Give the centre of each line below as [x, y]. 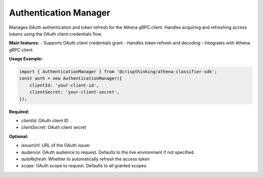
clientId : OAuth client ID [45, 121]
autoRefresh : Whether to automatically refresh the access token [85, 159]
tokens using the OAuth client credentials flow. [56, 34]
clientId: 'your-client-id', [64, 85]
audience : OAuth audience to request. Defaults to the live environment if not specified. [108, 152]
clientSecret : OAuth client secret [54, 127]
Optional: [19, 136]
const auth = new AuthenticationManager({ [71, 79]
